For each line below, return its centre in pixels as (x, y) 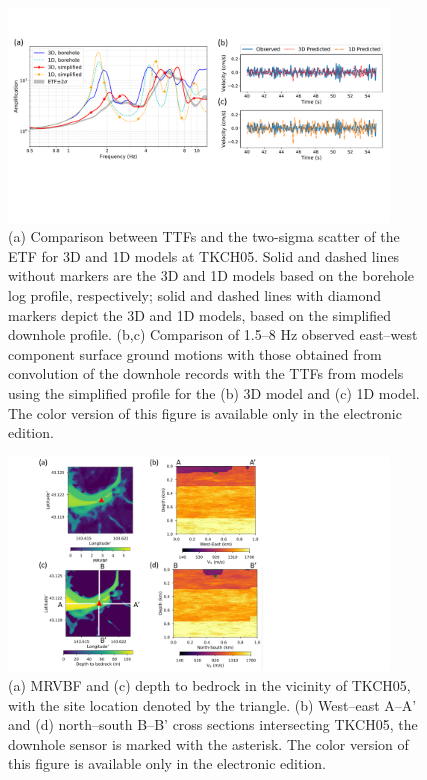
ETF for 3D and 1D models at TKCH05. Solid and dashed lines (204, 255)
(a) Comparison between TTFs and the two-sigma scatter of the (204, 236)
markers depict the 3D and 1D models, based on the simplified (200, 314)
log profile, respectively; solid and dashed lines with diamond (194, 295)
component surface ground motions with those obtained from (195, 353)
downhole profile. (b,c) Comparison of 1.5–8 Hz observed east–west (213, 334)
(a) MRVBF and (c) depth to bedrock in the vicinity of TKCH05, (209, 685)
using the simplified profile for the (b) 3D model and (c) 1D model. (214, 392)
